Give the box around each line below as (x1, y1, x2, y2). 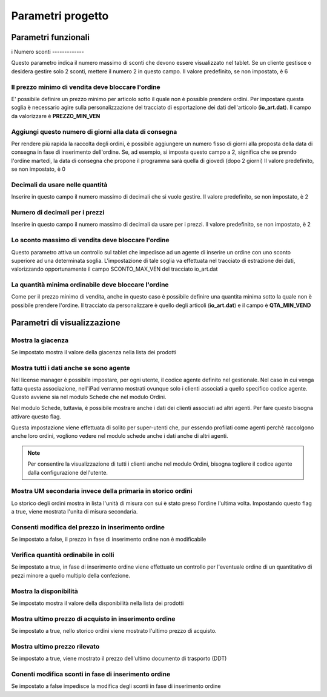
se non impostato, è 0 (11, 165, 66, 173)
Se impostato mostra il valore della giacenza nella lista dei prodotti (11, 348, 177, 355)
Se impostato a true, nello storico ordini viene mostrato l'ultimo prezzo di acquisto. (11, 627, 217, 635)
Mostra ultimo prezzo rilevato (11, 642, 100, 650)
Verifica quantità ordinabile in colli (11, 551, 114, 560)
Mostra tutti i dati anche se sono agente (11, 363, 130, 372)
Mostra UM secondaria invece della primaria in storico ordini (11, 487, 193, 495)
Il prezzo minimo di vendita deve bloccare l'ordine (11, 82, 160, 91)
